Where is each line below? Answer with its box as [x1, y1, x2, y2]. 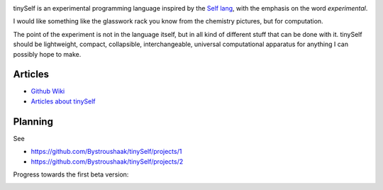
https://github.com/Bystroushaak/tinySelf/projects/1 [30, 147, 182, 156]
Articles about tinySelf [30, 96, 96, 106]
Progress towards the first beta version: [13, 170, 129, 179]
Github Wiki [30, 87, 65, 96]
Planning [13, 116, 53, 128]
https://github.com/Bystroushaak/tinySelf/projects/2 [30, 157, 184, 166]
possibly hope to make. [13, 50, 82, 58]
